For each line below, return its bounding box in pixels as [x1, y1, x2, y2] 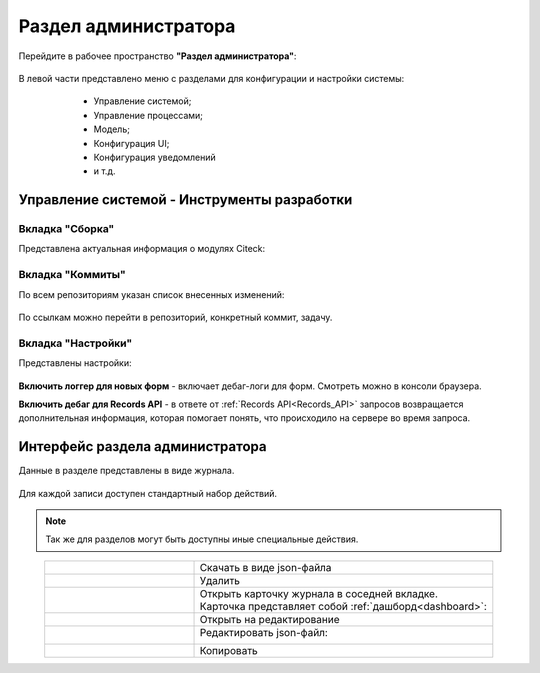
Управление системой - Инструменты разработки [18, 191, 353, 209]
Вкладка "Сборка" [18, 222, 115, 236]
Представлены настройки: [18, 357, 132, 369]
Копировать [199, 643, 259, 657]
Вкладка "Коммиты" [18, 268, 127, 282]
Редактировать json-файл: [199, 625, 329, 639]
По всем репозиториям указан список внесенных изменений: [18, 288, 285, 300]
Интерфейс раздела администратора [18, 438, 267, 455]
